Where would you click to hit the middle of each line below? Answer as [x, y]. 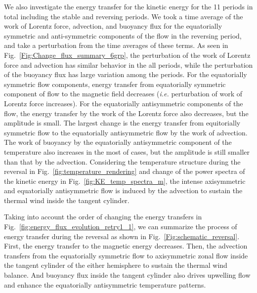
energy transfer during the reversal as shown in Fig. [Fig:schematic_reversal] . [122, 236]
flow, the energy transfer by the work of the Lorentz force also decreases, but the [126, 113]
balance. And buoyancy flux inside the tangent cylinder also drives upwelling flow [127, 275]
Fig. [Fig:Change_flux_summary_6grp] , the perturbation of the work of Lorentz [127, 55]
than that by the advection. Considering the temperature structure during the [122, 161]
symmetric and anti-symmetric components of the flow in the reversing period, [123, 35]
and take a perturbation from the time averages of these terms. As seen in [116, 45]
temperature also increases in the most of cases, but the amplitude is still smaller [127, 151]
